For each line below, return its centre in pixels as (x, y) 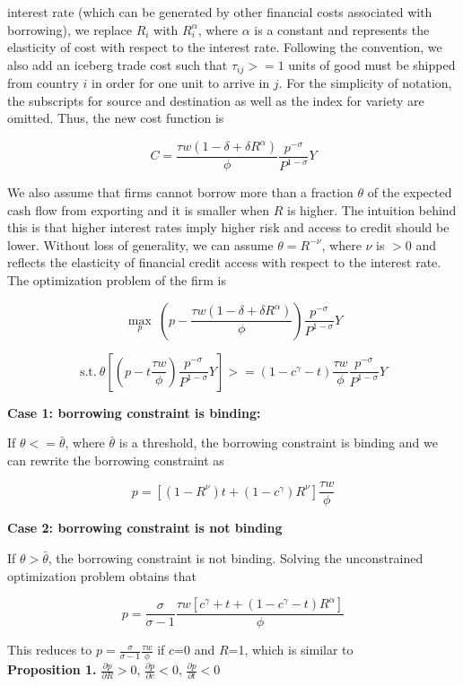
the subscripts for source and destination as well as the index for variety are (216, 100)
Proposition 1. (52, 669)
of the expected (410, 192)
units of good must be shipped (372, 64)
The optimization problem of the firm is (117, 280)
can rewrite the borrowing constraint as (116, 460)
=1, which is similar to (291, 650)
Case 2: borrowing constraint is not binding (145, 528)
